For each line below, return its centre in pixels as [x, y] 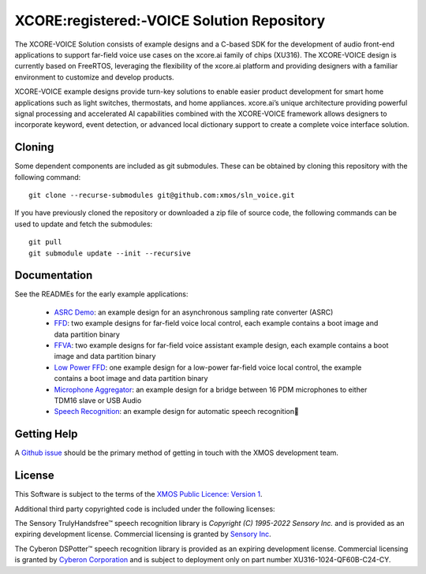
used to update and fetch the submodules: [84, 224]
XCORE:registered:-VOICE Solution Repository [170, 20]
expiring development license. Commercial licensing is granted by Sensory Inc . [143, 534]
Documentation [54, 276]
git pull [45, 242]
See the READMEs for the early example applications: [101, 294]
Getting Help [46, 434]
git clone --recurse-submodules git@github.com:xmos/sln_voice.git [162, 195]
